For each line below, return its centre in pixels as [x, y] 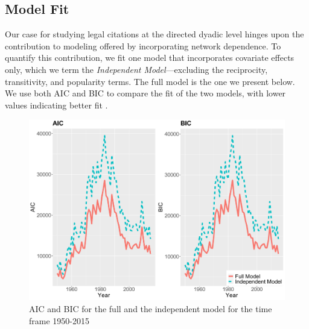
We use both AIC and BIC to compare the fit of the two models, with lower [145, 93]
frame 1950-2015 [59, 320]
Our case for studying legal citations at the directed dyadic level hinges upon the [154, 34]
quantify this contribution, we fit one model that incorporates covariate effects [150, 58]
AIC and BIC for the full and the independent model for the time [151, 309]
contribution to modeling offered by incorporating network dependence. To [143, 45]
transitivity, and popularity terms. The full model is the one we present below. [150, 81]
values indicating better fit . [56, 105]
